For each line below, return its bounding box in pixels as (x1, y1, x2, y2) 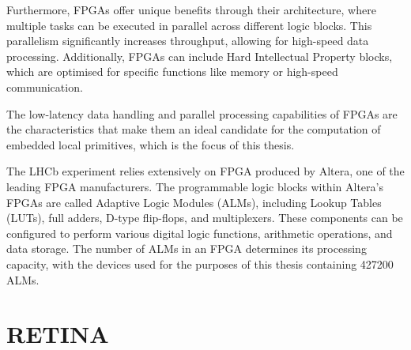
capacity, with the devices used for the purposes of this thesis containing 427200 (6, 255, 394, 272)
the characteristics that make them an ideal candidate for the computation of (6, 121, 381, 137)
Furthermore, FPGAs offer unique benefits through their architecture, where (6, 2, 376, 17)
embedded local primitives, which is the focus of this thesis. (6, 136, 295, 152)
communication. (6, 78, 83, 95)
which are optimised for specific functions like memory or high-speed (6, 63, 338, 80)
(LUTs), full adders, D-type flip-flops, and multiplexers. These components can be (6, 209, 403, 226)
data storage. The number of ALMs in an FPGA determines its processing (6, 240, 367, 257)
